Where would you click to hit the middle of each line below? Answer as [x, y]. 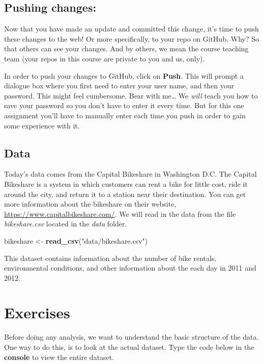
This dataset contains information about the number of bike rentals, [110, 258]
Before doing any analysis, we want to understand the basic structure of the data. [131, 337]
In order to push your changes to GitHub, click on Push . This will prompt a [124, 75]
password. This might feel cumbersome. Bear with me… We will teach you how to [131, 95]
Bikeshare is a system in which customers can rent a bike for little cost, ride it [126, 184]
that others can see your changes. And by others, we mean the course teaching [126, 48]
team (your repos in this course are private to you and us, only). [105, 58]
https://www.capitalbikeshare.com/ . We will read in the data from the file [120, 213]
